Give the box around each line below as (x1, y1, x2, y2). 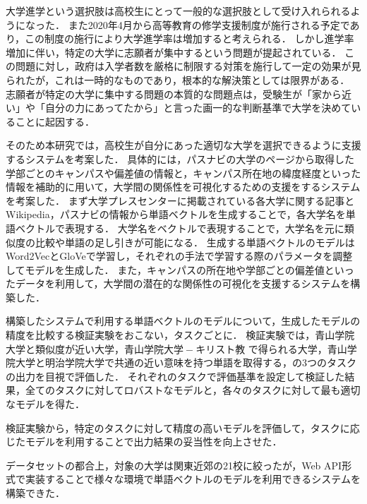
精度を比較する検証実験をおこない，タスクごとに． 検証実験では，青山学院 (6, 328, 355, 342)
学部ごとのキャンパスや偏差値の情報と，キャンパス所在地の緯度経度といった (6, 165, 361, 180)
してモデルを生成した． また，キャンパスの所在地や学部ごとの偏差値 (6, 262, 325, 277)
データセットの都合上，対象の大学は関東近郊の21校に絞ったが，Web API (6, 457, 342, 472)
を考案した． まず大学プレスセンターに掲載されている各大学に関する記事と (6, 193, 355, 208)
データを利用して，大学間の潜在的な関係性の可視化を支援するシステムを (15, 276, 351, 291)
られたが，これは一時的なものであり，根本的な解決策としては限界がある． (6, 72, 350, 87)
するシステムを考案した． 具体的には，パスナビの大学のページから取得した (6, 151, 354, 166)
